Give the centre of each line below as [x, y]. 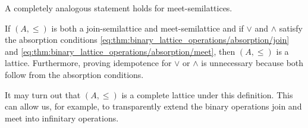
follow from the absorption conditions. [74, 74]
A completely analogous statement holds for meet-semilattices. [119, 8]
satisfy [291, 28]
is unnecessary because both [252, 63]
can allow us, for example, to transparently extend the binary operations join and [153, 106]
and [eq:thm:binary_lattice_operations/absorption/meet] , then [120, 51]
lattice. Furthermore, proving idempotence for [88, 63]
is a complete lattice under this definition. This [207, 94]
